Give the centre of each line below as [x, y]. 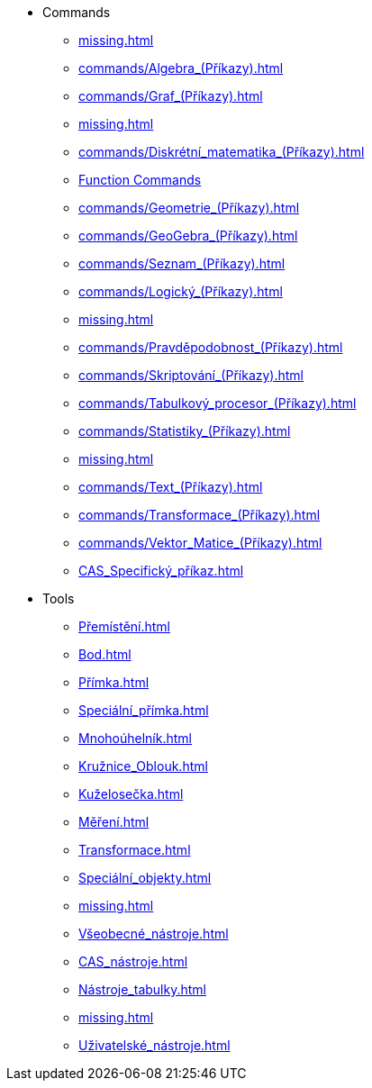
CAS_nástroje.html [133, 961]
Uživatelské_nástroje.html [154, 1045]
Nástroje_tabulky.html [142, 989]
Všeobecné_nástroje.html [154, 934]
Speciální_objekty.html [145, 878]
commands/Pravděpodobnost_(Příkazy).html [211, 347]
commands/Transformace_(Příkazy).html [200, 515]
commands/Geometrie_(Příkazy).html [189, 208]
